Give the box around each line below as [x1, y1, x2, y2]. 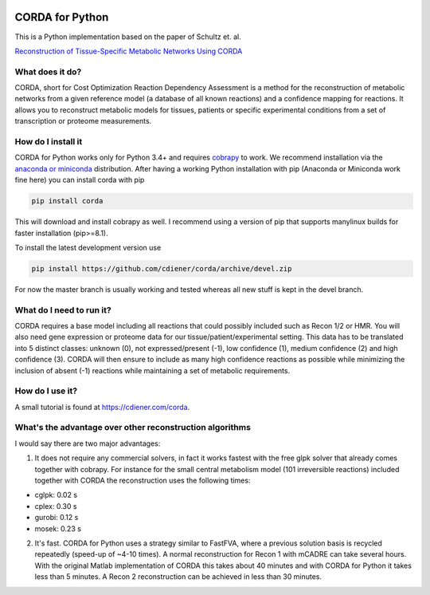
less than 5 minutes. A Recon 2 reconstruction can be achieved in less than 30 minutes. [34, 572, 322, 581]
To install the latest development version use [14, 242, 162, 252]
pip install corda [31, 196, 104, 206]
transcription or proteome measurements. [14, 116, 152, 126]
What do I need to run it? [14, 304, 111, 315]
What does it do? [14, 66, 82, 77]
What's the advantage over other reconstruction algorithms [14, 422, 251, 433]
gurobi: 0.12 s [34, 513, 79, 522]
